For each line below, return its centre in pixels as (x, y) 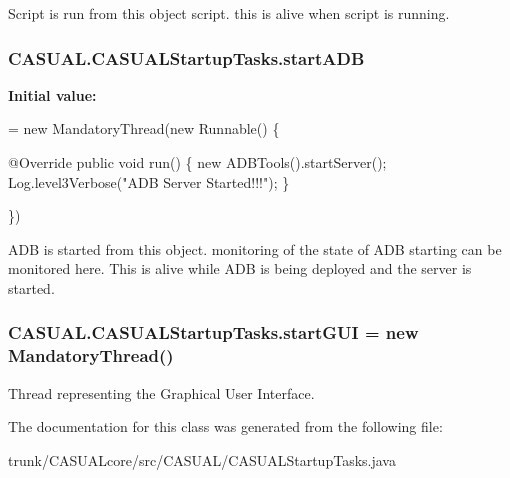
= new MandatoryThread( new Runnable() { (144, 128)
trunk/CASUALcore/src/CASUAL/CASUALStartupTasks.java (202, 459)
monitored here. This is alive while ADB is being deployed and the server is (240, 268)
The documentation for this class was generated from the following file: (225, 426)
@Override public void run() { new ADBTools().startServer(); (197, 162)
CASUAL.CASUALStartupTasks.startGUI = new (213, 332)
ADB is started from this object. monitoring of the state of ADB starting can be (255, 248)
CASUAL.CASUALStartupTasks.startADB (186, 57)
